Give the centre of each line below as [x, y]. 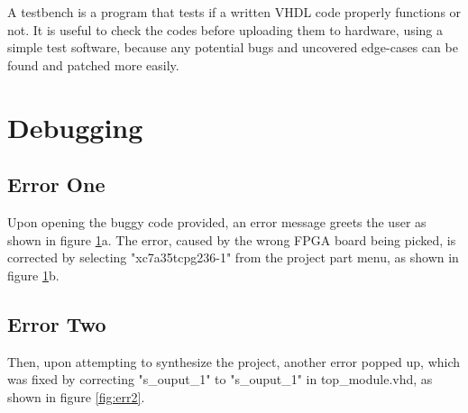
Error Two [57, 323]
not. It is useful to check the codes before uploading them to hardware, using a [225, 29]
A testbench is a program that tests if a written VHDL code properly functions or [234, 12]
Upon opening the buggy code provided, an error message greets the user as [217, 221]
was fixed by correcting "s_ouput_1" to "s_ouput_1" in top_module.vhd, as [220, 379]
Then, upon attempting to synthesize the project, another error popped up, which [234, 361]
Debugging [75, 127]
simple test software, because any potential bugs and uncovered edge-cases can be [233, 47]
